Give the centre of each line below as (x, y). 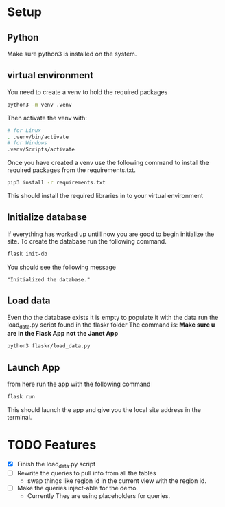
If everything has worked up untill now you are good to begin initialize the (111, 234)
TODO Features (52, 445)
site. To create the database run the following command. (87, 241)
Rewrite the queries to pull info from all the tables (86, 473)
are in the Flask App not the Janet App (63, 334)
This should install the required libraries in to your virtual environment (105, 196)
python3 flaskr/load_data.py (49, 346)
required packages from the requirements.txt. (71, 170)
